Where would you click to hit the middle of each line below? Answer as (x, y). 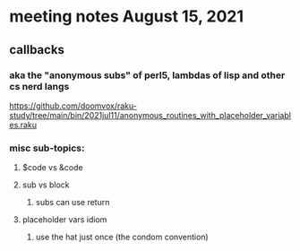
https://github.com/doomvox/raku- (73, 106)
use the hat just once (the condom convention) (122, 237)
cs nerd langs (39, 86)
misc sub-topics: (47, 148)
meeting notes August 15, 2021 (127, 17)
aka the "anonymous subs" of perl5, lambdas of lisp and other (147, 75)
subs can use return (73, 203)
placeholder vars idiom (64, 220)
